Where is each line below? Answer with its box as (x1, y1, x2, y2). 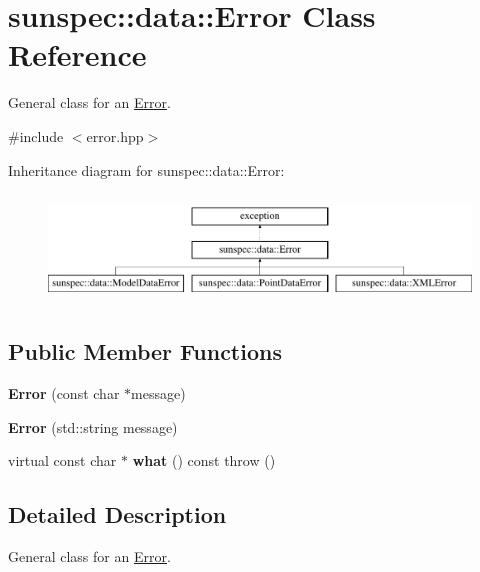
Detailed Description (8, 499, 227, 530)
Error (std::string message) (8, 416, 178, 437)
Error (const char (8, 382, 120, 403)
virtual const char (8, 450, 117, 471)
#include (8, 125, 64, 146)
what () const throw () (132, 450, 276, 471)
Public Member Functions (8, 336, 282, 367)
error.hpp (86, 125, 144, 146)
